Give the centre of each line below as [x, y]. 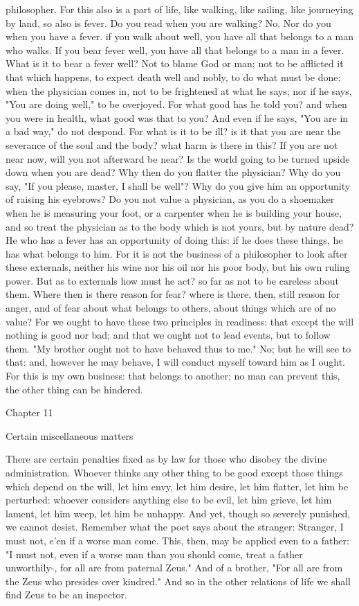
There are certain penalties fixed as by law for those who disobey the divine [166, 459]
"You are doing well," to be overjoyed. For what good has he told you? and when [176, 104]
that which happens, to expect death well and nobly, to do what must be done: [173, 77]
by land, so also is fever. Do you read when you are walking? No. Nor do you [168, 23]
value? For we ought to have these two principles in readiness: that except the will [180, 321]
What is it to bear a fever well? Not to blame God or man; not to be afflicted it [175, 63]
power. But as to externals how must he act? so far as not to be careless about [172, 280]
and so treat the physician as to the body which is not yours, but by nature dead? [180, 226]
